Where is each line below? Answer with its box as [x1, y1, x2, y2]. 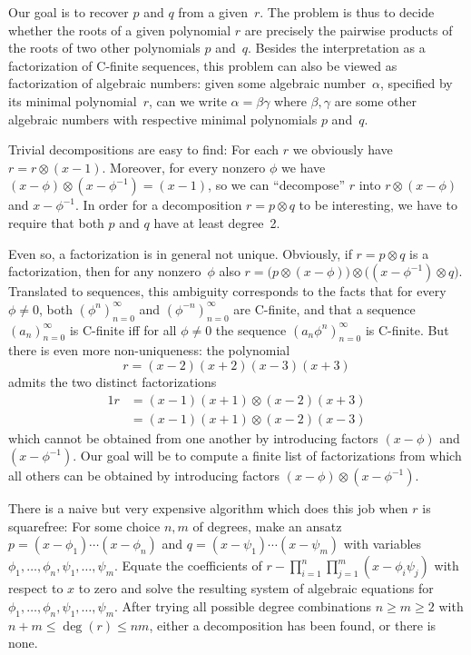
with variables [343, 534, 422, 553]
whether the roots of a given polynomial [8, 20, 231, 39]
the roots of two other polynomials [8, 38, 201, 57]
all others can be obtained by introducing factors [8, 466, 280, 485]
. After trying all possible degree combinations [114, 596, 372, 615]
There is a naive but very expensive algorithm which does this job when [8, 499, 408, 518]
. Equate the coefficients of [114, 556, 262, 575]
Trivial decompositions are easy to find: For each [8, 140, 280, 159]
